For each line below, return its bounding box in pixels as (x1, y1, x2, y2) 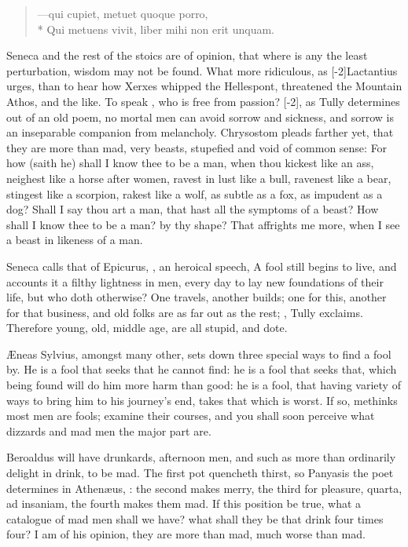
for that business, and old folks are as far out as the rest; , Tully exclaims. (6, 304, 363, 320)
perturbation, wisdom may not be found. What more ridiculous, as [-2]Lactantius (6, 62, 398, 78)
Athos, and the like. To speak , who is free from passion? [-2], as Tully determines (6, 93, 400, 109)
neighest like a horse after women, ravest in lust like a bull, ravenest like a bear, (6, 170, 391, 186)
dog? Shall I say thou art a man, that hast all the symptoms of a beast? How (6, 201, 379, 217)
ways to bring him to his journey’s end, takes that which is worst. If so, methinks (6, 392, 398, 408)
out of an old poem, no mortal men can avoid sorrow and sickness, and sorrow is (6, 108, 394, 125)
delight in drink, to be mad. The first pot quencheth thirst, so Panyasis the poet (6, 465, 394, 481)
